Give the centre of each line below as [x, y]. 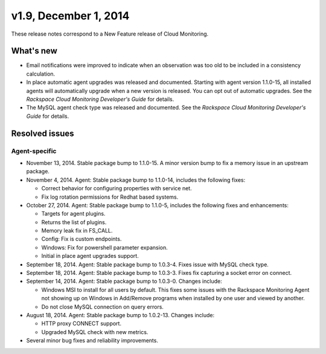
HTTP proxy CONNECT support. [81, 324]
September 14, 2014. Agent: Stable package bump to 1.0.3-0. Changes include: [124, 282]
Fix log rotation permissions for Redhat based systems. [110, 197]
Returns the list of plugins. [74, 222]
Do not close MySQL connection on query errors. [103, 307]
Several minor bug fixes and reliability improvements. [92, 341]
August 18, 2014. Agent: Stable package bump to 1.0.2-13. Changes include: [120, 315]
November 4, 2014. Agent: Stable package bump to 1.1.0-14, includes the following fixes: [136, 180]
